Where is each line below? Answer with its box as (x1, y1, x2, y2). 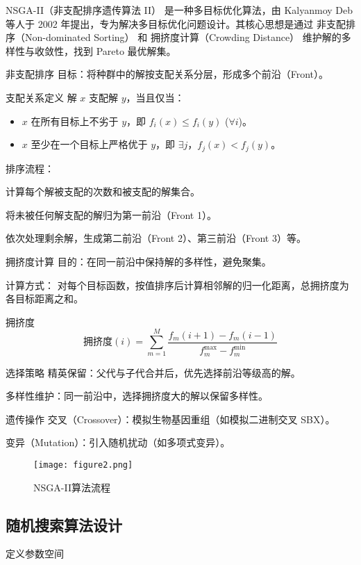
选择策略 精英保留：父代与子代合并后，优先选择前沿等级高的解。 (6, 365, 301, 379)
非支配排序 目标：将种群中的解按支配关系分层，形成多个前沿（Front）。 (6, 67, 328, 81)
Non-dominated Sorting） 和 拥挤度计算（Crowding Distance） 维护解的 (24, 30, 342, 44)
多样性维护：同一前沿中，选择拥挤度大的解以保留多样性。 (6, 388, 268, 403)
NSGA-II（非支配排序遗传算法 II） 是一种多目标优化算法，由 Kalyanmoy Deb (6, 3, 353, 17)
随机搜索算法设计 (6, 514, 122, 535)
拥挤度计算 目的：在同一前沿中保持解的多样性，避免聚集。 (6, 254, 271, 268)
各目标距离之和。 (6, 291, 83, 306)
